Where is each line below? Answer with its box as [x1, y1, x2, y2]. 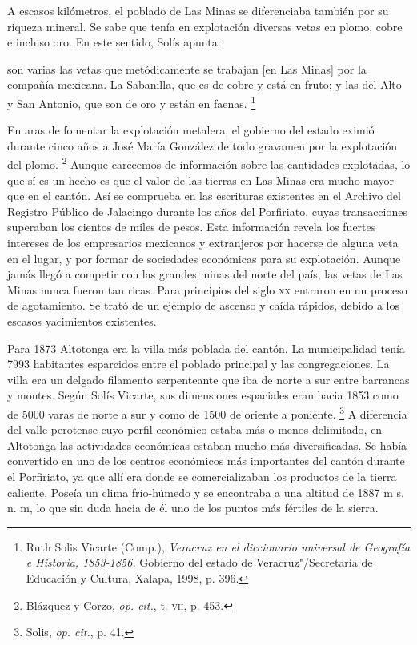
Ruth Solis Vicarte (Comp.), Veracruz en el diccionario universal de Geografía [26, 538, 411, 555]
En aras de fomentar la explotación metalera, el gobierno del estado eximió [7, 122, 375, 138]
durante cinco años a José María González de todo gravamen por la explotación [7, 137, 398, 154]
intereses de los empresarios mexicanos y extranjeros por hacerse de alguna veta [7, 234, 399, 251]
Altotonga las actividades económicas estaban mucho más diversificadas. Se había [7, 436, 407, 453]
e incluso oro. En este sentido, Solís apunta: [7, 34, 221, 50]
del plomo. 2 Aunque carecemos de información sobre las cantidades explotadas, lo [7, 154, 411, 173]
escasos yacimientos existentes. [7, 313, 157, 329]
